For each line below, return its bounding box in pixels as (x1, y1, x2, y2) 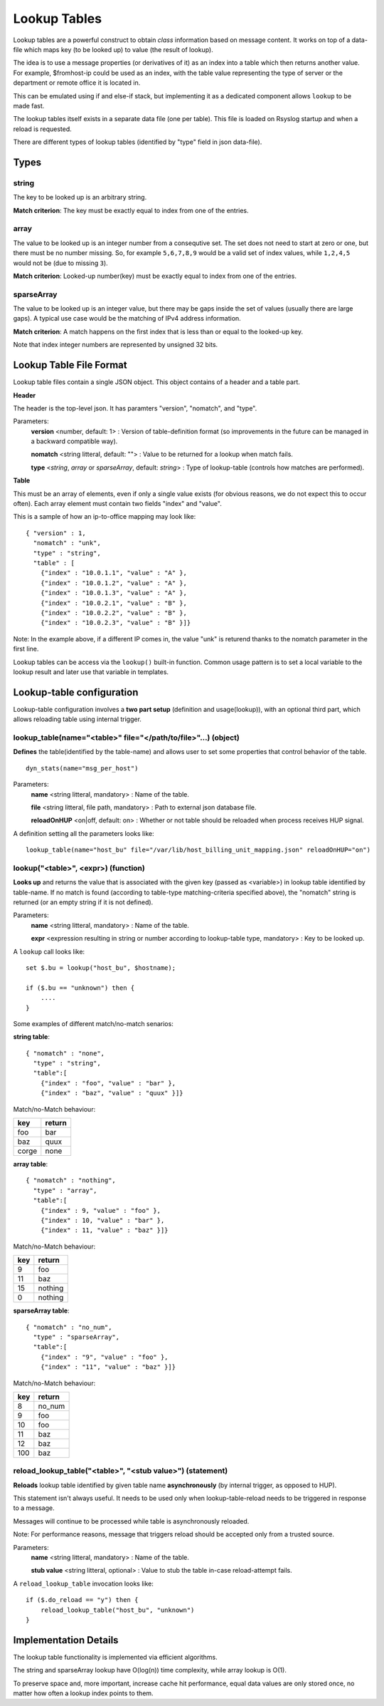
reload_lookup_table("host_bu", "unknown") (40, 1606, 195, 1614)
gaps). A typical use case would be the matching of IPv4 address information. (13, 314, 241, 323)
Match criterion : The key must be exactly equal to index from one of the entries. (13, 206, 249, 214)
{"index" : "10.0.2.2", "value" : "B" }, (40, 609, 188, 616)
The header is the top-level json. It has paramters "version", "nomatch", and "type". (13, 403, 257, 413)
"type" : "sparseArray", (33, 1333, 120, 1341)
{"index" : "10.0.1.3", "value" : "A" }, (40, 589, 188, 597)
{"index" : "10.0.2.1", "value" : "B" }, (40, 599, 188, 607)
